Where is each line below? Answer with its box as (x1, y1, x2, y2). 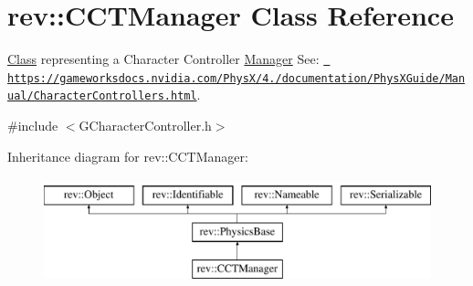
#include (7, 116, 58, 135)
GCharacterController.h (79, 116, 212, 135)
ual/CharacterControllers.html (7, 90, 197, 103)
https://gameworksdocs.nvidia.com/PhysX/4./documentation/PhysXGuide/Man (7, 71, 466, 85)
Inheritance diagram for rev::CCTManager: (7, 146, 248, 165)
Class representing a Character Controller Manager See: (7, 49, 320, 69)
